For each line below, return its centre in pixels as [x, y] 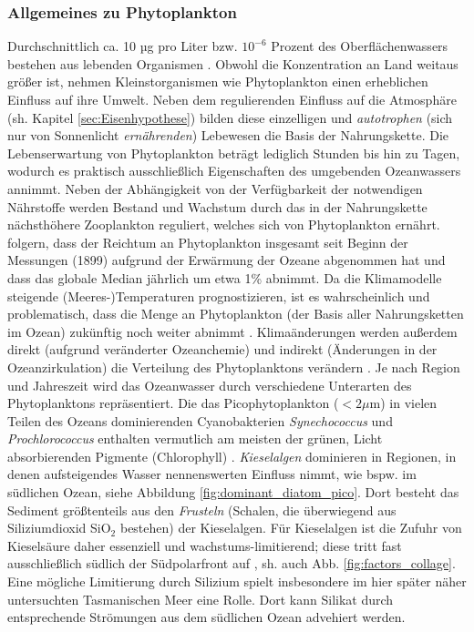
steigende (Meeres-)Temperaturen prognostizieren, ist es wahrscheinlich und [219, 296]
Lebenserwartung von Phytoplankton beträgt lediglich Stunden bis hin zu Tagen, [234, 153]
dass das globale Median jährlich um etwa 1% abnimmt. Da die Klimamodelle [225, 277]
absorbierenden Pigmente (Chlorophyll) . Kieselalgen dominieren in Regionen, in [232, 456]
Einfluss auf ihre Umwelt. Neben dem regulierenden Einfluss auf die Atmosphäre [232, 99]
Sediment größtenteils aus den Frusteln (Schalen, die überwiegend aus [202, 510]
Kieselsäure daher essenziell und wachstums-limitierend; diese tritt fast [205, 545]
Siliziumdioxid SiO [59, 528]
